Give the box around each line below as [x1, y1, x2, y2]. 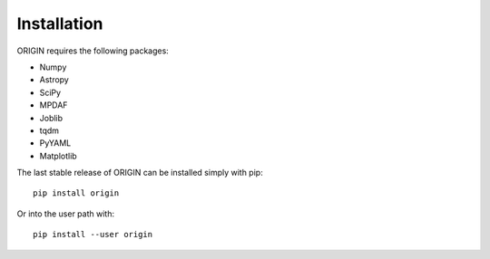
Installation [16, 14, 103, 34]
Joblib [39, 112, 64, 123]
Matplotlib [39, 150, 77, 161]
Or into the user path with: [16, 208, 115, 219]
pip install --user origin [33, 229, 153, 240]
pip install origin [33, 188, 120, 198]
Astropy [39, 74, 70, 85]
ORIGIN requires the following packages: [16, 45, 170, 56]
